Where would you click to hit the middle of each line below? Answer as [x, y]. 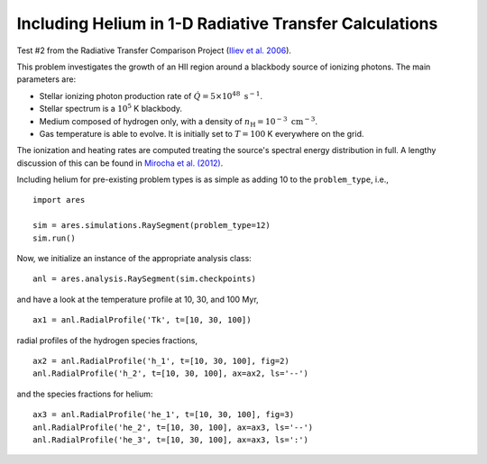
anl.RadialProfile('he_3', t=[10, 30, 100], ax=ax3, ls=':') [170, 440]
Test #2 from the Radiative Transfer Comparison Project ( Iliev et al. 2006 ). [154, 50]
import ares [59, 200]
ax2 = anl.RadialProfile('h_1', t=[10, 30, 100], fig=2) [161, 361]
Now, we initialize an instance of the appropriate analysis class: [134, 259]
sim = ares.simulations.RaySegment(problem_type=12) [152, 226]
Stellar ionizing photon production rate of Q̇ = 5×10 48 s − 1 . [151, 96]
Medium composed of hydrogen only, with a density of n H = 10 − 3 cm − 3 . [178, 122]
